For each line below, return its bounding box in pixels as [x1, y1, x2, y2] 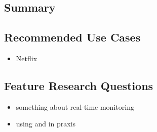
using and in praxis [16, 118, 76, 129]
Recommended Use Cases [4, 29, 141, 45]
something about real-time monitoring [16, 101, 134, 112]
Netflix [16, 53, 37, 63]
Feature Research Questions [4, 77, 153, 93]
